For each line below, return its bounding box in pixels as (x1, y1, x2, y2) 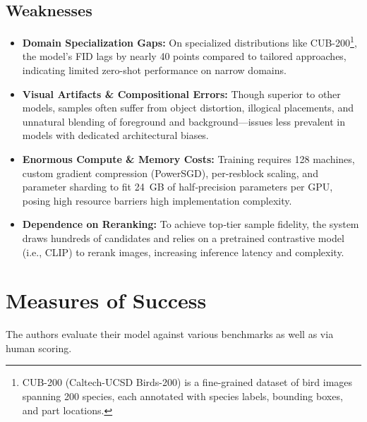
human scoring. (6, 340, 72, 355)
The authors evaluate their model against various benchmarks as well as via (6, 327, 334, 342)
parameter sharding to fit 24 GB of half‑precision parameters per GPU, (22, 179, 333, 194)
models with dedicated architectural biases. (22, 128, 209, 143)
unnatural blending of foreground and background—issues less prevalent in (22, 114, 346, 128)
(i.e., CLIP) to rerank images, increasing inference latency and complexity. (22, 244, 344, 259)
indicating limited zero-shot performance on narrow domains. (22, 63, 287, 78)
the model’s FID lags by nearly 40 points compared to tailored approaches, (22, 49, 347, 64)
